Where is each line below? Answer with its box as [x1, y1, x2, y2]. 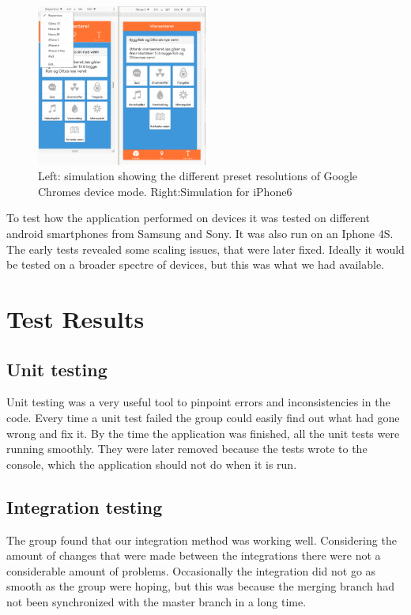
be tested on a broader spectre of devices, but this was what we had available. [6, 256, 385, 273]
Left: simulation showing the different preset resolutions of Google [38, 168, 358, 184]
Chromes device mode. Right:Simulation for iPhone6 [38, 183, 292, 199]
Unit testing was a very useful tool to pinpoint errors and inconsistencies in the [6, 394, 390, 410]
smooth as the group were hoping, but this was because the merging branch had [6, 578, 394, 594]
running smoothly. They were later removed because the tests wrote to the [6, 440, 368, 457]
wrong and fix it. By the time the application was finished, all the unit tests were [6, 424, 400, 441]
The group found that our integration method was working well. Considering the [6, 531, 397, 548]
